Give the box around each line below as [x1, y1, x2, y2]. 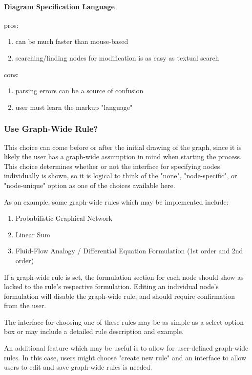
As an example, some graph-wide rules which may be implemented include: [4, 196, 229, 207]
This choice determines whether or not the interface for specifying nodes [4, 161, 220, 171]
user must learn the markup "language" [15, 102, 133, 112]
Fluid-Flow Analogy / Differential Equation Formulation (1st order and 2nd [15, 246, 243, 256]
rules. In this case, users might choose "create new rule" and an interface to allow [4, 352, 247, 362]
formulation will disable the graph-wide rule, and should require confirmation [4, 291, 235, 301]
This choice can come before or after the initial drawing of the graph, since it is [4, 142, 242, 152]
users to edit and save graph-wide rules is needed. [4, 362, 152, 372]
